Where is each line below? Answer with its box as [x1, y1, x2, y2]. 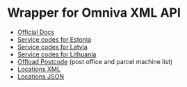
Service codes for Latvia [17, 42, 88, 51]
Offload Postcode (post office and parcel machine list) [17, 57, 173, 65]
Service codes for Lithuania [17, 50, 97, 58]
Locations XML [17, 65, 61, 73]
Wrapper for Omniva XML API [7, 5, 181, 21]
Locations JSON [17, 72, 65, 81]
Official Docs [17, 28, 55, 36]
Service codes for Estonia [17, 35, 92, 43]
